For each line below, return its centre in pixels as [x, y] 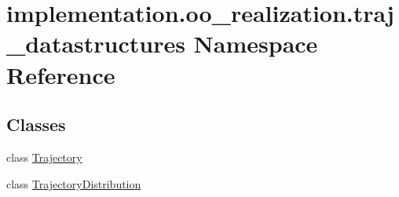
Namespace [256, 44]
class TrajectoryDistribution [74, 183]
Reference [61, 74]
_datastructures [96, 44]
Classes [36, 124]
